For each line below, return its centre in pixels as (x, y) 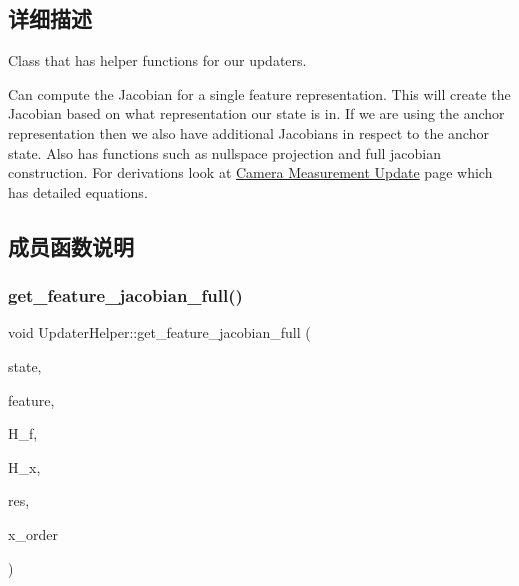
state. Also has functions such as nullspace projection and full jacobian (225, 152)
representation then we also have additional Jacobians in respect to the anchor (248, 132)
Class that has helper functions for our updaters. (157, 60)
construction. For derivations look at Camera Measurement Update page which (250, 172)
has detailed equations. (78, 191)
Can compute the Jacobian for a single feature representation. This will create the (259, 93)
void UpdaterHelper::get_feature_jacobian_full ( (159, 332)
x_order (33, 533)
